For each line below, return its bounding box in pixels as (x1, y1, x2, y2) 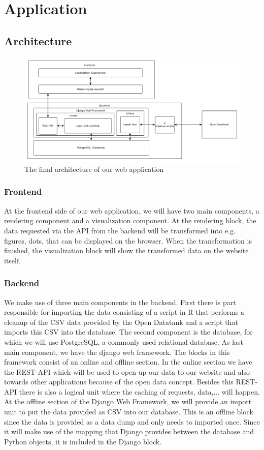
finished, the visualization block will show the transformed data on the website (4, 245, 249, 256)
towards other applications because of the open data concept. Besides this (4, 376, 234, 387)
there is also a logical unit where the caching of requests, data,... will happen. (19, 386, 260, 397)
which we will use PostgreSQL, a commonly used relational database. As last (4, 336, 244, 347)
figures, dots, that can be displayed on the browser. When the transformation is (4, 235, 252, 246)
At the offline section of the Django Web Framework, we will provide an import (4, 396, 252, 407)
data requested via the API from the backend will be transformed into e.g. (4, 225, 236, 235)
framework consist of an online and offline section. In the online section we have (4, 356, 252, 367)
